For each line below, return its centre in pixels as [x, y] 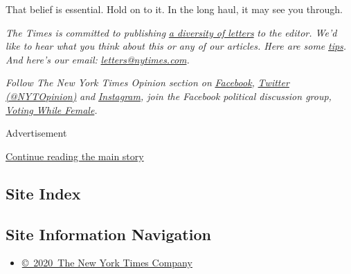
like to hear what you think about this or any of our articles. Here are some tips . [176, 46]
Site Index [43, 193]
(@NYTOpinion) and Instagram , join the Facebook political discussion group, [169, 96]
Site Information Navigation [108, 234]
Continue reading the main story [75, 156]
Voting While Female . [52, 109]
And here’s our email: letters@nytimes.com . [98, 59]
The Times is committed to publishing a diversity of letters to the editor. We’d [171, 32]
